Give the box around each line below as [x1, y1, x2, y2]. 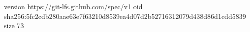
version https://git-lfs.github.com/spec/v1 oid [4, 1, 143, 11]
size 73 [4, 20, 24, 31]
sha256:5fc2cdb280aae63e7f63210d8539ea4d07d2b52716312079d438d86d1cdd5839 [4, 11, 246, 21]
